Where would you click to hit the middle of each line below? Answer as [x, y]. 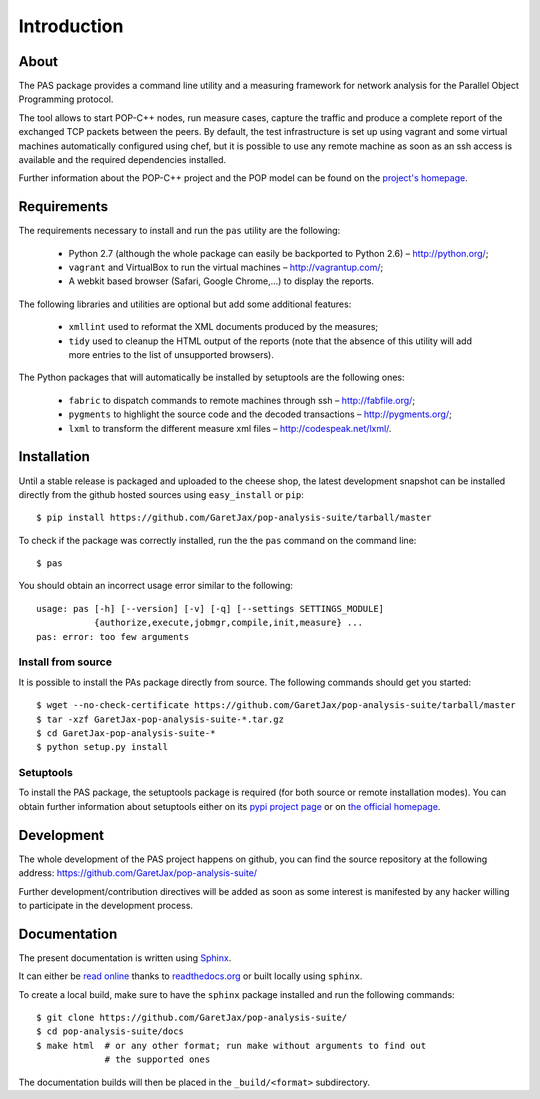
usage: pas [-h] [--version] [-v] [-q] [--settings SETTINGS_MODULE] [210, 608]
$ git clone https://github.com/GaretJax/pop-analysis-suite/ [192, 1018]
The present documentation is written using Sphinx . [125, 957]
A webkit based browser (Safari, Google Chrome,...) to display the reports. [221, 281]
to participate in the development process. [106, 905]
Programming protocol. [66, 99]
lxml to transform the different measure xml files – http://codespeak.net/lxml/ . [230, 428]
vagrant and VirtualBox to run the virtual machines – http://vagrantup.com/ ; [226, 267]
